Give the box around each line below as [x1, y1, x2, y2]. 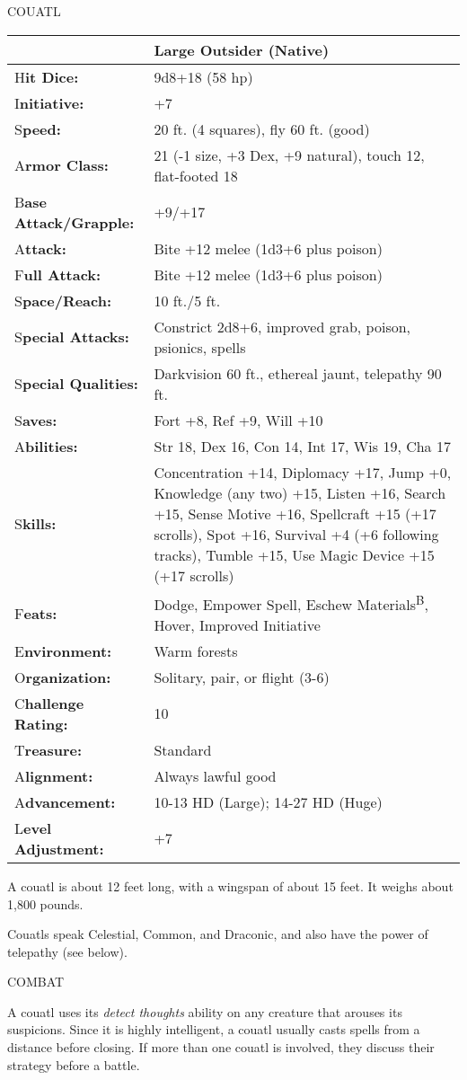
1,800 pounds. [7, 894, 84, 913]
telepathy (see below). [7, 942, 128, 960]
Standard [154, 739, 212, 760]
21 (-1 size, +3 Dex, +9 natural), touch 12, [154, 144, 425, 165]
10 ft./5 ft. [154, 289, 221, 311]
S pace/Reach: [14, 289, 112, 311]
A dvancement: [14, 791, 116, 812]
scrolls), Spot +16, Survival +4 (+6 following [154, 523, 439, 544]
